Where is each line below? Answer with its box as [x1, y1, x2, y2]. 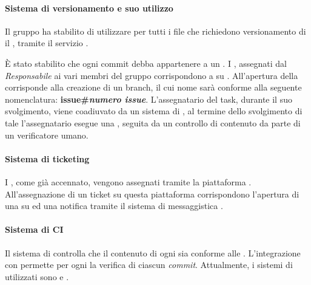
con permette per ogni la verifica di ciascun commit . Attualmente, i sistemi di [5, 258, 293, 271]
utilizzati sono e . [5, 270, 69, 283]
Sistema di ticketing [5, 152, 90, 165]
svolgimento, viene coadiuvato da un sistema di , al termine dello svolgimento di [5, 105, 303, 117]
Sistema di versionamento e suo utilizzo [5, 1, 173, 14]
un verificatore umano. [5, 128, 89, 141]
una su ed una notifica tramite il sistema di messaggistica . [5, 199, 223, 212]
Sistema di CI [5, 223, 64, 236]
